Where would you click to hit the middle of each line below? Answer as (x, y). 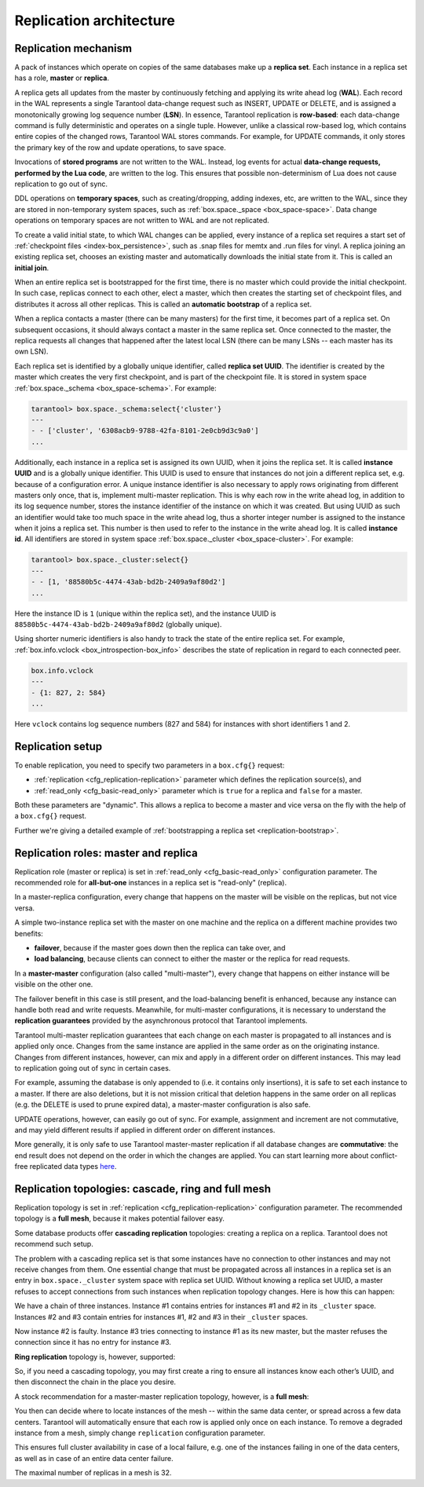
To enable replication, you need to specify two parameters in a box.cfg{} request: (150, 765)
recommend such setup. (54, 1244)
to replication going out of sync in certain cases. (93, 1068)
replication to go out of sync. (61, 184)
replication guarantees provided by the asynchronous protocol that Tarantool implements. (161, 1020)
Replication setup (58, 746)
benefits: (29, 933)
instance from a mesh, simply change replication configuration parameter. (140, 1433)
